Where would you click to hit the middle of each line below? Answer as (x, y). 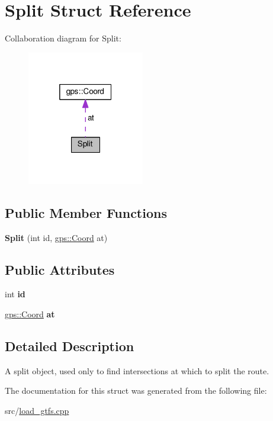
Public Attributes (60, 269)
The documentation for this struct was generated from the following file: (136, 391)
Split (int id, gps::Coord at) (56, 237)
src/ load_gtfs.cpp (37, 410)
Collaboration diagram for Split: (63, 38)
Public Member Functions (86, 212)
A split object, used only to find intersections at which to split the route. (137, 370)
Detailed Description (70, 346)
